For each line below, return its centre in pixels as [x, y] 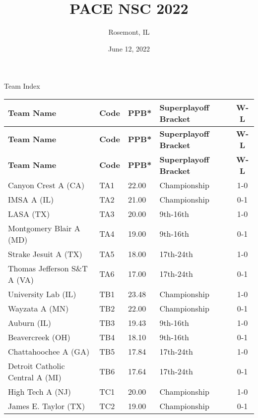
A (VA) [21, 279]
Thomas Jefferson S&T [48, 268]
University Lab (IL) [42, 294]
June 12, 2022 [129, 48]
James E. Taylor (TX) [47, 406]
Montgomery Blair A [44, 228]
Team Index [22, 86]
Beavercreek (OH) [39, 337]
